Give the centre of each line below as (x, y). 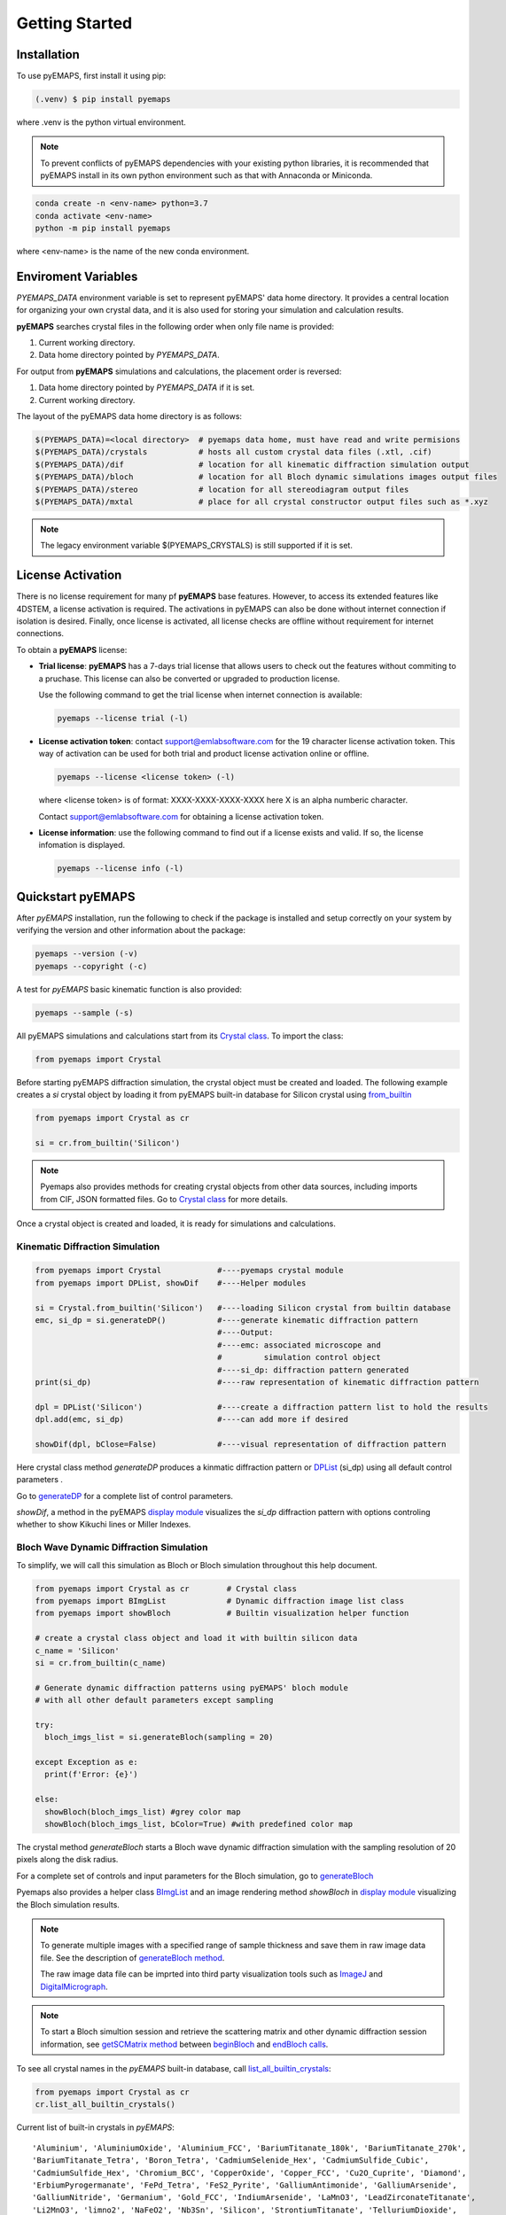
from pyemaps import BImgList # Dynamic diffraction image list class (220, 1601)
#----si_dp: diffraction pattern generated (313, 1370)
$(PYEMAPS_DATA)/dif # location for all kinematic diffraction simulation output (252, 464)
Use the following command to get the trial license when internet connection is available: (200, 695)
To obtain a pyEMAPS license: (72, 649)
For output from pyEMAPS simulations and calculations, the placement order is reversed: (179, 371)
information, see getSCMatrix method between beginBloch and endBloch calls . (184, 2044)
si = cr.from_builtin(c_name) (101, 1663)
